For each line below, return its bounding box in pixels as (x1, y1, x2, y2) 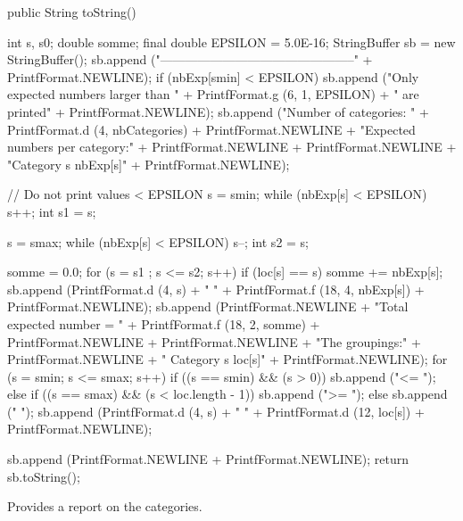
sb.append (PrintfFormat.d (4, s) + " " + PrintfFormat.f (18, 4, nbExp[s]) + (7, 279, 425, 298)
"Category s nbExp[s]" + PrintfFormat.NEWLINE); (7, 154, 290, 173)
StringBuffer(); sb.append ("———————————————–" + (7, 50, 373, 69)
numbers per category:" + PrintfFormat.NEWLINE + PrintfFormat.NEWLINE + (7, 137, 457, 156)
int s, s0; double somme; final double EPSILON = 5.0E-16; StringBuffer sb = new (7, 32, 456, 51)
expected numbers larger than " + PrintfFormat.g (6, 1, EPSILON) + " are (7, 85, 419, 103)
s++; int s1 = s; (7, 202, 96, 220)
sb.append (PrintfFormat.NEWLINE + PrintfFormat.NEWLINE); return (7, 450, 409, 468)
